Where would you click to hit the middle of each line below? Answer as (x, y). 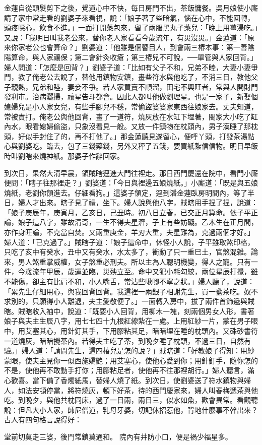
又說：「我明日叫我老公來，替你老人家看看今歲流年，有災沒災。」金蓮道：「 (126, 37)
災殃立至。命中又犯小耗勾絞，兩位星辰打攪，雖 (180, 271)
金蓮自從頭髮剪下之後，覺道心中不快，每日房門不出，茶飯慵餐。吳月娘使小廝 (131, 8)
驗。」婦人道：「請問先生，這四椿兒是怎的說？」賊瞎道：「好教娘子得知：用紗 (129, 351)
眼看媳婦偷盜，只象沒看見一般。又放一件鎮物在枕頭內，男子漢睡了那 (138, 126)
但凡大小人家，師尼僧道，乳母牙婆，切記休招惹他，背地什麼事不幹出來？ (138, 409)
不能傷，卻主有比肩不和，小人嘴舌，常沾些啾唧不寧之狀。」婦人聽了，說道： (129, 281)
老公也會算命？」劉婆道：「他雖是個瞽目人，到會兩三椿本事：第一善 (136, 47)
